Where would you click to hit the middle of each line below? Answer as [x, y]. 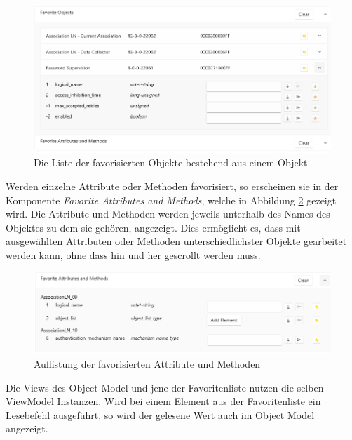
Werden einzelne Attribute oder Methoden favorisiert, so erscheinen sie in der [172, 186]
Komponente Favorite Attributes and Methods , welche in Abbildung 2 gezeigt [171, 200]
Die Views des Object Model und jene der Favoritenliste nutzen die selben [165, 387]
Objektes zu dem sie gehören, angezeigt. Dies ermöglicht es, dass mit [153, 227]
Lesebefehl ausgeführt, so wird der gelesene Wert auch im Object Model [160, 414]
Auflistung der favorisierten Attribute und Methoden [147, 364]
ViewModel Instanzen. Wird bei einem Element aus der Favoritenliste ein [163, 401]
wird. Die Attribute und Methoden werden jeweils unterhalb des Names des [168, 214]
